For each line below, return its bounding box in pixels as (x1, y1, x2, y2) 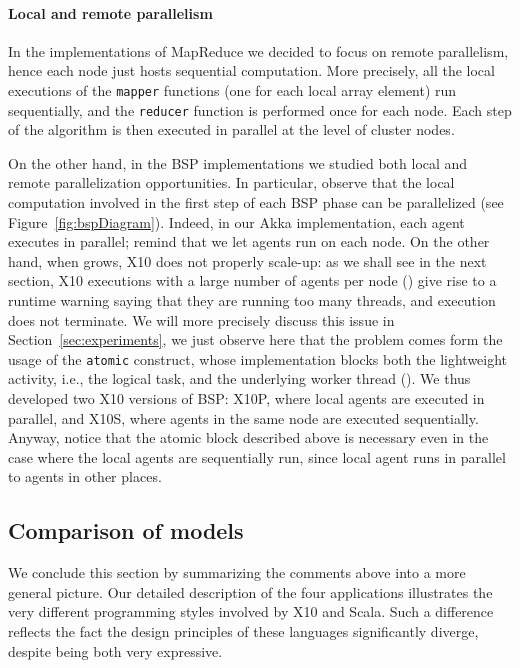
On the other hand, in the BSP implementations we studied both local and (8, 152, 468, 173)
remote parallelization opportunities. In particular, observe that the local (8, 172, 455, 193)
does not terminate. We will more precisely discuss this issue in (8, 309, 395, 330)
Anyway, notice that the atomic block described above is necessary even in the (8, 427, 489, 448)
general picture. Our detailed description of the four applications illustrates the (8, 581, 493, 602)
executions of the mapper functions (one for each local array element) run (8, 79, 457, 100)
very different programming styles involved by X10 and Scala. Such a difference (8, 601, 494, 622)
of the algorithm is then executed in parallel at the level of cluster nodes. (8, 119, 455, 140)
